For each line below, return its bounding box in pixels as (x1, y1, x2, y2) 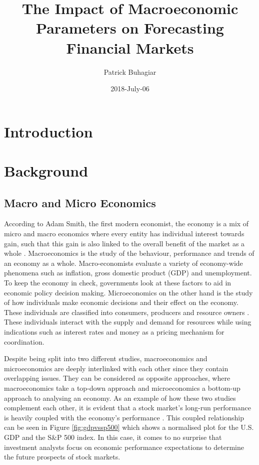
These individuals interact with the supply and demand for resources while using (4, 317, 251, 327)
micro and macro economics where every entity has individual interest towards (4, 228, 244, 239)
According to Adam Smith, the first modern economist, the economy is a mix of (4, 218, 249, 229)
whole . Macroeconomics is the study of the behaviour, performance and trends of (4, 248, 254, 258)
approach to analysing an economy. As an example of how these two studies (4, 392, 236, 403)
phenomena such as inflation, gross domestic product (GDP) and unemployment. (4, 267, 252, 278)
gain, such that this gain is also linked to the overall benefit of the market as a (4, 238, 245, 248)
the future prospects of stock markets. (4, 451, 120, 462)
